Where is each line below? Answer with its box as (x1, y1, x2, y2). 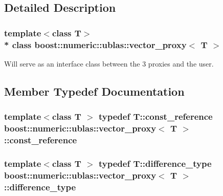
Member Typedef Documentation (4, 83, 185, 99)
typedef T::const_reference (99, 110, 213, 123)
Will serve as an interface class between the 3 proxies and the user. (4, 58, 214, 69)
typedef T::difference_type (99, 157, 212, 169)
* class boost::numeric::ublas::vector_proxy (4, 38, 187, 51)
